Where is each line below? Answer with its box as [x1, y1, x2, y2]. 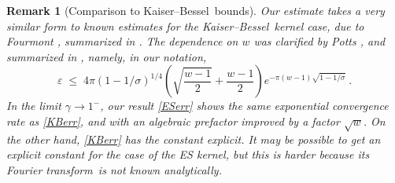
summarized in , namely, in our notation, [6, 48, 207, 64]
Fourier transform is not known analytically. [6, 161, 222, 178]
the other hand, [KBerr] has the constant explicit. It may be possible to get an [6, 130, 381, 147]
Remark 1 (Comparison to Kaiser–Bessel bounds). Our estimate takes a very [6, 2, 385, 18]
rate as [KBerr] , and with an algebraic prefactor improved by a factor [6, 112, 340, 129]
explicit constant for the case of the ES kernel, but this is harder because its [6, 146, 370, 163]
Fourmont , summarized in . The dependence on [6, 33, 238, 49]
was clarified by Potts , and [253, 33, 386, 49]
